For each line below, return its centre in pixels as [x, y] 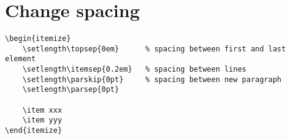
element [21, 59]
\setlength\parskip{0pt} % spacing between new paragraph [152, 79]
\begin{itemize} [38, 39]
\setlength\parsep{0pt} [71, 90]
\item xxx [42, 110]
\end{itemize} [34, 131]
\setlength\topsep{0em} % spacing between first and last [154, 49]
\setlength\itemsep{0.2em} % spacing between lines [134, 69]
